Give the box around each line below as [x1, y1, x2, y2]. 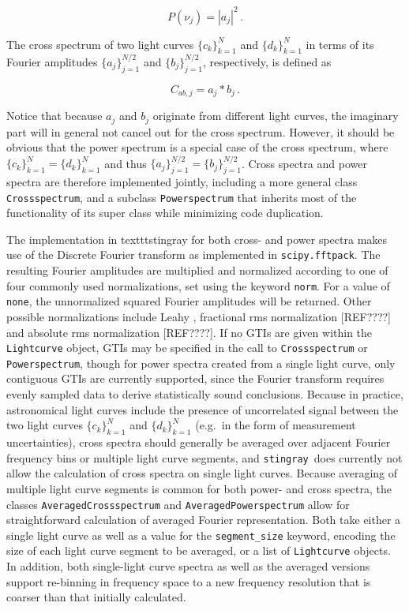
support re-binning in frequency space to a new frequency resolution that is [6, 573, 371, 589]
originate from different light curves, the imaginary [152, 107, 399, 124]
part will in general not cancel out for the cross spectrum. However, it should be [6, 123, 395, 140]
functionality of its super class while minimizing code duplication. [6, 204, 324, 221]
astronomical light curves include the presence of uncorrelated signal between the [6, 401, 399, 417]
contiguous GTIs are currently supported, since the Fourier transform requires [6, 370, 385, 387]
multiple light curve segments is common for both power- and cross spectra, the [6, 480, 392, 496]
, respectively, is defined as [202, 53, 332, 69]
